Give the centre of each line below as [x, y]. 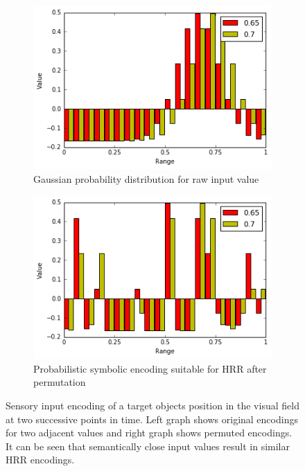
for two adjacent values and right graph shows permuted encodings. [149, 433]
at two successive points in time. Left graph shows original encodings [152, 419]
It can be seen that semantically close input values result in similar [148, 446]
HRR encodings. [40, 460]
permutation [60, 382]
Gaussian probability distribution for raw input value [146, 178]
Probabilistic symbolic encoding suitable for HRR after [150, 368]
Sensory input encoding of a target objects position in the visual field [152, 405]
